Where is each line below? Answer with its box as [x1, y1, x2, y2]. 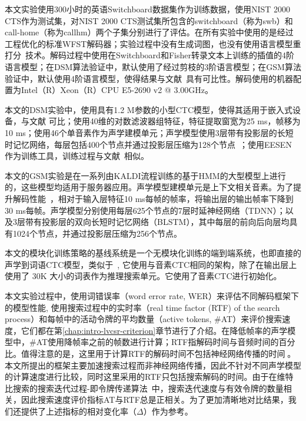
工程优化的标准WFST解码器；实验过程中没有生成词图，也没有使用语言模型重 [5, 37, 301, 49]
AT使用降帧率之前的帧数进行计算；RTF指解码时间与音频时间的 [36, 336, 279, 348]
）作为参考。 [143, 405, 193, 417]
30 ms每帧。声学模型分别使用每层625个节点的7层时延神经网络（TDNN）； [5, 204, 285, 216]
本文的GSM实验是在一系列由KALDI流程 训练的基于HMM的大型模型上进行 [5, 169, 286, 181]
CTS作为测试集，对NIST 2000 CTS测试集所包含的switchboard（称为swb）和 [5, 14, 293, 26]
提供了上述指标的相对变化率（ [21, 405, 137, 417]
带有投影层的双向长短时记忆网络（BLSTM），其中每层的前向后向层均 [25, 216, 290, 228]
